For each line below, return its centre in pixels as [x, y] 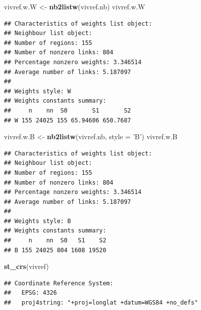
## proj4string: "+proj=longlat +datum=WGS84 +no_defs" [101, 303]
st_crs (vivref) [26, 266]
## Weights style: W [38, 91]
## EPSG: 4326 [31, 293]
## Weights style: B [38, 221]
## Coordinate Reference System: [59, 283]
